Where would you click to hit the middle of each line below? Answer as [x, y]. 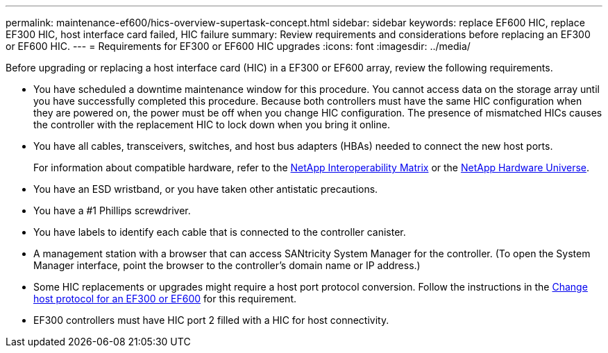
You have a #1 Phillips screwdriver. [112, 210]
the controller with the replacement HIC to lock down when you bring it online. [212, 124]
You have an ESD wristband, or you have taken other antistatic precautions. [206, 189]
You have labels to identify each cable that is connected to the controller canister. [220, 232]
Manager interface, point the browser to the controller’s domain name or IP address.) [227, 265]
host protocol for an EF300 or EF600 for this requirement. [165, 299]
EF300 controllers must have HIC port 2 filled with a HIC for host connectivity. [211, 320]
